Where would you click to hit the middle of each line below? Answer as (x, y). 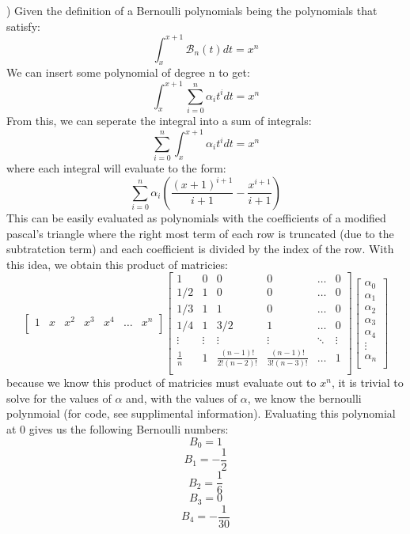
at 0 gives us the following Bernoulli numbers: (118, 428)
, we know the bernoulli (304, 398)
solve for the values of (59, 398)
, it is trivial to (367, 383)
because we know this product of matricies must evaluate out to (161, 383)
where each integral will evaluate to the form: (116, 168)
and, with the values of (182, 398)
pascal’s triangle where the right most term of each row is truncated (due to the (200, 233)
